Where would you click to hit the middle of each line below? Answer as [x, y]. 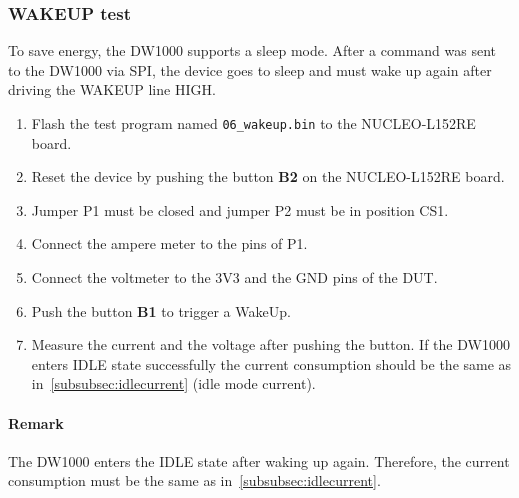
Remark [36, 422]
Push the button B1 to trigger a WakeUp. [161, 310]
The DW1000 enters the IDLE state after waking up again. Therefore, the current [259, 460]
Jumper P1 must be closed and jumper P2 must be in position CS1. [240, 209]
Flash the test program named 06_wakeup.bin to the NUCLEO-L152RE [253, 123]
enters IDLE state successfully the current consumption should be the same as [271, 363]
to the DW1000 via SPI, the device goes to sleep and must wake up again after [250, 69]
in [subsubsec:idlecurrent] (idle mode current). [173, 383]
